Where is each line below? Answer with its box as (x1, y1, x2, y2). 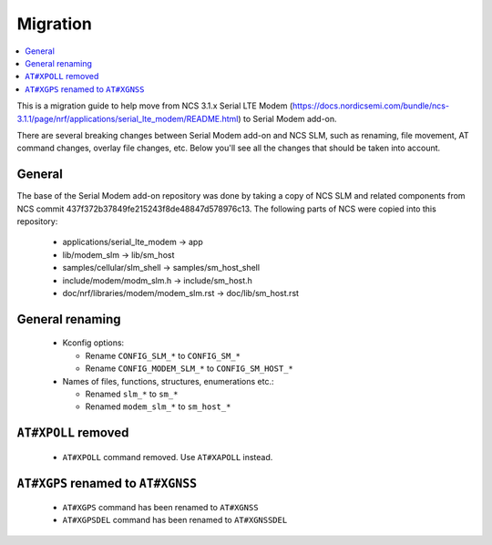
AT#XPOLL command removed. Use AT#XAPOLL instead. (62, 451, 273, 462)
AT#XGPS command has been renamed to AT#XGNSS (62, 502, 259, 513)
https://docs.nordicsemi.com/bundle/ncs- (292, 100, 450, 111)
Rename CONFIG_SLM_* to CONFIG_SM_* (85, 350, 241, 361)
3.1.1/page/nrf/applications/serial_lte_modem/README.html (16, 113, 239, 124)
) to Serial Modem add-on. (238, 113, 337, 124)
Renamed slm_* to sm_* (85, 388, 179, 399)
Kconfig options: (62, 337, 125, 348)
